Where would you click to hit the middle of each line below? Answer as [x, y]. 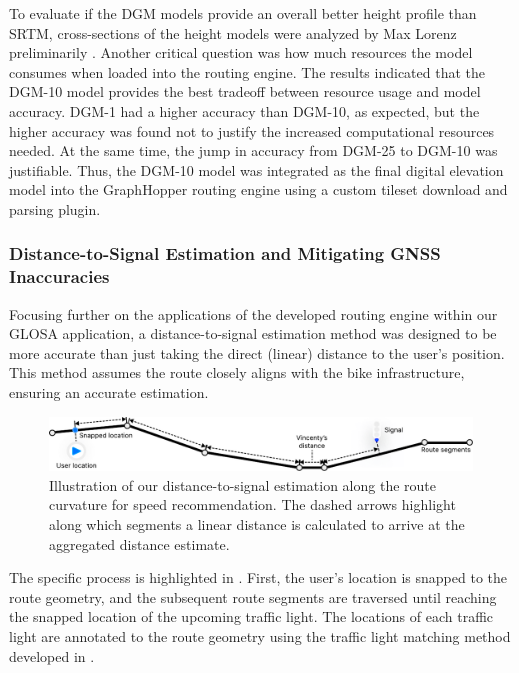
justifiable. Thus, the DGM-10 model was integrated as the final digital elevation [256, 169]
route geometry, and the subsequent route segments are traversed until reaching [253, 596]
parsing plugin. [55, 208]
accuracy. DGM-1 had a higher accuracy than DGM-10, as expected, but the [244, 110]
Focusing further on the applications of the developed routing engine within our [253, 313]
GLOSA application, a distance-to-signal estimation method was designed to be [253, 333]
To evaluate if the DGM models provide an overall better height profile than [243, 13]
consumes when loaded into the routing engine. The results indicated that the [247, 71]
